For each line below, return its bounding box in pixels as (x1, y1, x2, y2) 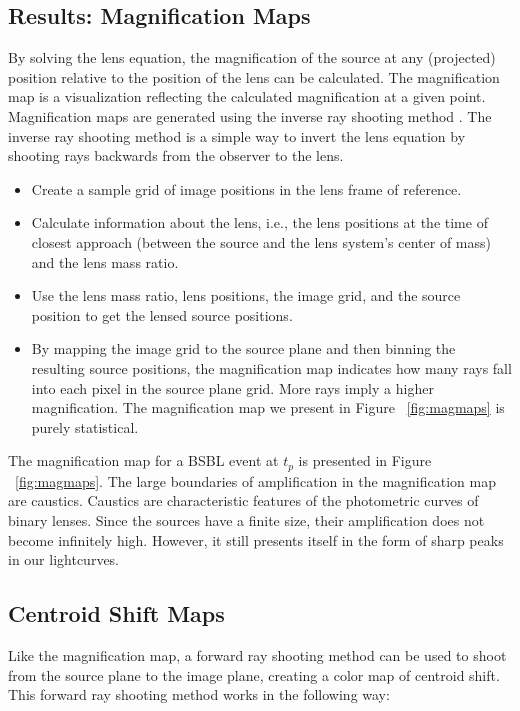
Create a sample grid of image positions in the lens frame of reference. (31, 178, 462, 199)
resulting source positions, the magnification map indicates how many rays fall (31, 357, 512, 378)
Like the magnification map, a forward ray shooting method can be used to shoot (8, 644, 507, 665)
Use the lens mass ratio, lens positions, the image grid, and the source (31, 285, 461, 306)
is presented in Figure (298, 450, 432, 471)
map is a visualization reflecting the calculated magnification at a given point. (8, 86, 486, 107)
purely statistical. (31, 416, 139, 437)
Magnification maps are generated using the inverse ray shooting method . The (8, 105, 492, 126)
